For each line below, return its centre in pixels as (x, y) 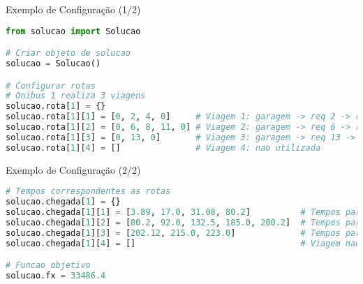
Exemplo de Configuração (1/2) (73, 9)
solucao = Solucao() (53, 63)
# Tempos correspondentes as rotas (88, 192)
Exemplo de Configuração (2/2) (73, 169)
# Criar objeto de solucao (68, 53)
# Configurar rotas (51, 85)
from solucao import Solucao (73, 31)
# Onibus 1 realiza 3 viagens (76, 96)
